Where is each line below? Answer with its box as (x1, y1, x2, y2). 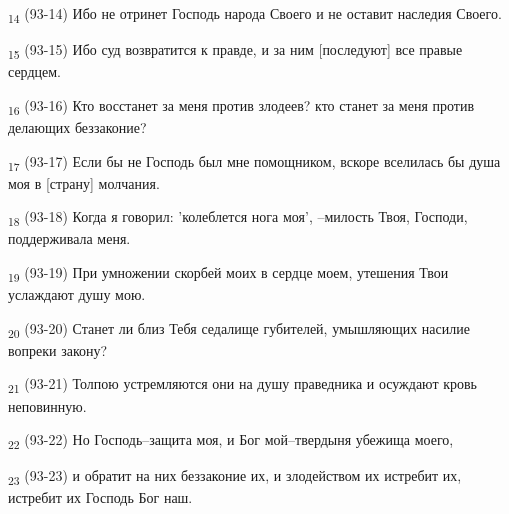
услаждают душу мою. (8, 284, 146, 305)
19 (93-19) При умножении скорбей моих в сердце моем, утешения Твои (8, 262, 449, 285)
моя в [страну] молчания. (8, 172, 160, 193)
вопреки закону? (8, 339, 108, 360)
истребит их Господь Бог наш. (8, 487, 193, 508)
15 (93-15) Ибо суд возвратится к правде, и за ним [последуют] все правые (8, 39, 463, 62)
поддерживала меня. (8, 228, 131, 249)
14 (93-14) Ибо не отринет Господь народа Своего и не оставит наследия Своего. (8, 3, 502, 26)
